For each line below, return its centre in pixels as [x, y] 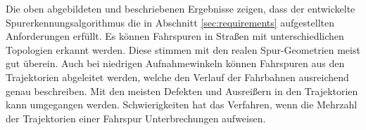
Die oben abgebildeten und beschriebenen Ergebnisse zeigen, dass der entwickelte [181, 8]
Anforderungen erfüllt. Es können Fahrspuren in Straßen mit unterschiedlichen [175, 36]
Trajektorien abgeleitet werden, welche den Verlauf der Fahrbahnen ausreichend [177, 77]
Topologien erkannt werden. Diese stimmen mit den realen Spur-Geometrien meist [183, 49]
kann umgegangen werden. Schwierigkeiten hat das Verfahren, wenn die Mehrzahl [182, 104]
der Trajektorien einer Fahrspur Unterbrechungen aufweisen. [136, 118]
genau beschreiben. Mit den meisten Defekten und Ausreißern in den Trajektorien [182, 91]
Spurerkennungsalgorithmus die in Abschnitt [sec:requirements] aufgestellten [170, 22]
